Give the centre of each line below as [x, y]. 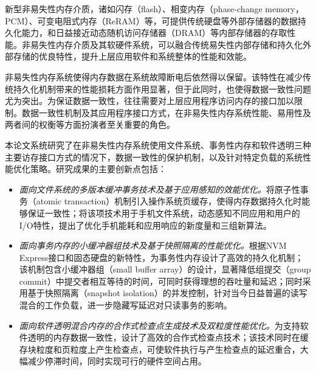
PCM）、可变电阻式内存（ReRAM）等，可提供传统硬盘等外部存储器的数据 [151, 20]
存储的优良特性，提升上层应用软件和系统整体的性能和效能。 [132, 56]
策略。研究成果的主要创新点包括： [98, 169]
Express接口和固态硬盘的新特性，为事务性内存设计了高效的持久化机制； [161, 257]
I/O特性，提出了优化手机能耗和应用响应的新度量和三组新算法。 [145, 225]
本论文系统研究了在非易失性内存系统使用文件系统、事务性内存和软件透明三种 [158, 144]
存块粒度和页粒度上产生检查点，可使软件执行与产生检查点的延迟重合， [160, 349]
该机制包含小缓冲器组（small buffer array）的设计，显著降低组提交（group [165, 269]
